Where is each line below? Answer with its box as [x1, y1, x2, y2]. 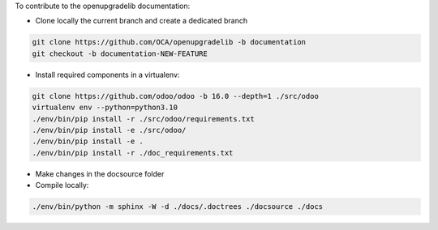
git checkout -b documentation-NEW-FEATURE [32, 49, 208, 58]
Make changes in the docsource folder [35, 168, 165, 178]
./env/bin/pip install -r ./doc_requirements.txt [32, 148, 234, 157]
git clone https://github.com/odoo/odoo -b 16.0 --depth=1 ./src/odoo [32, 92, 320, 100]
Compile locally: [35, 181, 89, 190]
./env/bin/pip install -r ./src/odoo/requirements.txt [32, 114, 255, 123]
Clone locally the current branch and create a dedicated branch [35, 16, 247, 26]
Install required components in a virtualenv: [35, 70, 180, 79]
